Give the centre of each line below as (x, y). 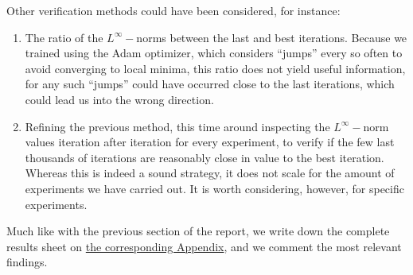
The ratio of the (64, 37)
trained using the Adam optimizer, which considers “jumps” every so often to (214, 53)
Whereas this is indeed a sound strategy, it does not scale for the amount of (210, 173)
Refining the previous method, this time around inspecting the (177, 126)
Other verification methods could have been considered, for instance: (173, 10)
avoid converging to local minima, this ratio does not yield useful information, (215, 68)
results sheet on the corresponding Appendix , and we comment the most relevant (204, 246)
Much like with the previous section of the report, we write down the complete (198, 231)
